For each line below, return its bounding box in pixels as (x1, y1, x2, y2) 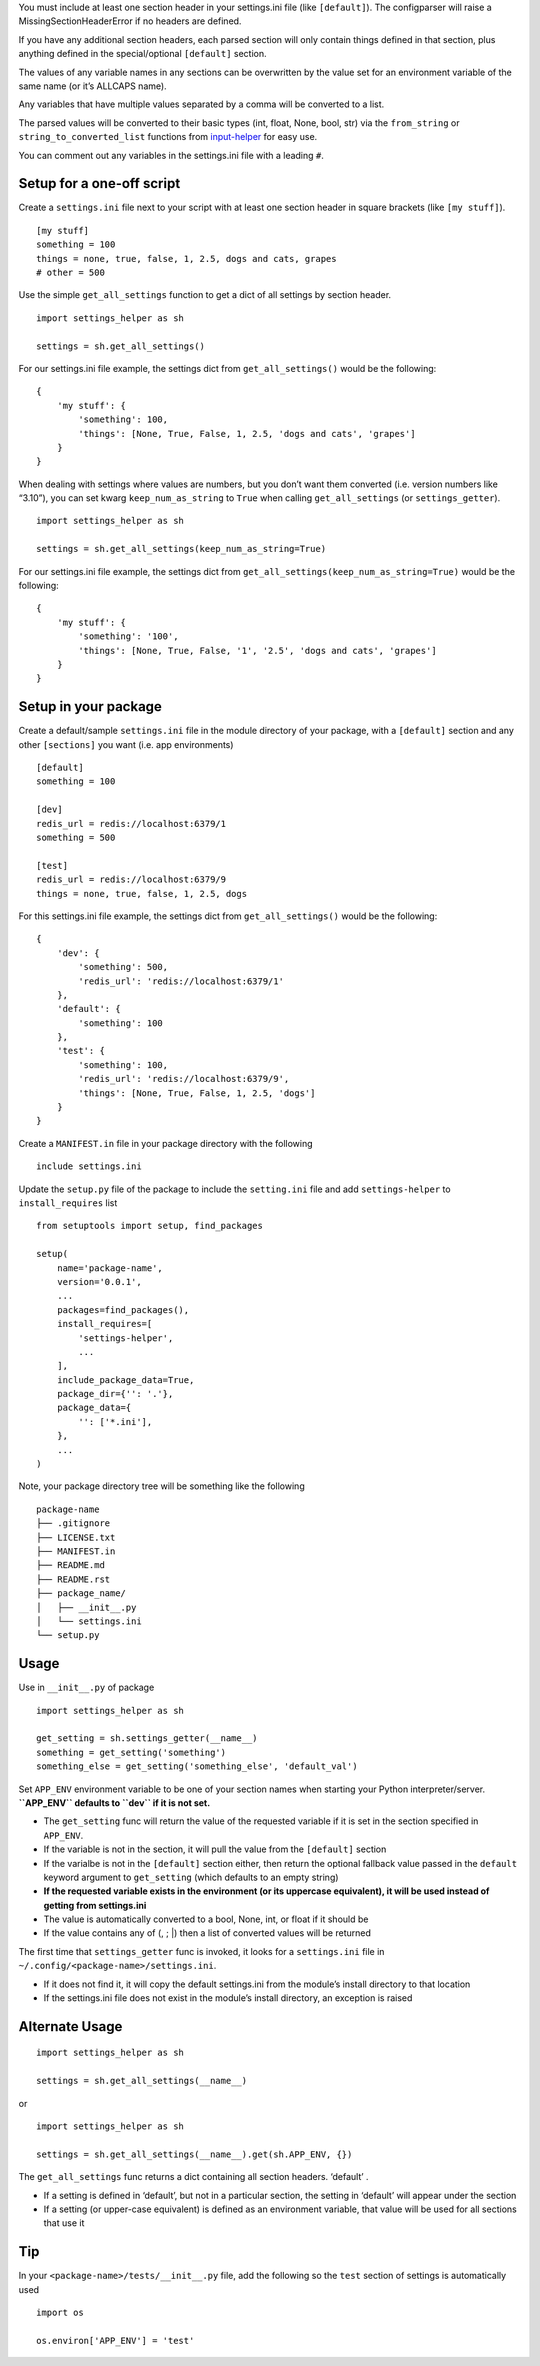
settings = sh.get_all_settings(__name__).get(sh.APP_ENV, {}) (36, 2148, 353, 2160)
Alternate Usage (18, 2018, 123, 2035)
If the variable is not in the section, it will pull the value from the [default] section (43, 1843, 387, 1855)
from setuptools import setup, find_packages (36, 1220, 264, 1232)
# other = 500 (36, 266, 105, 278)
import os (36, 2307, 84, 2319)
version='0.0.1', (56, 1276, 142, 1287)
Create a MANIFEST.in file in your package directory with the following (18, 1137, 314, 1149)
